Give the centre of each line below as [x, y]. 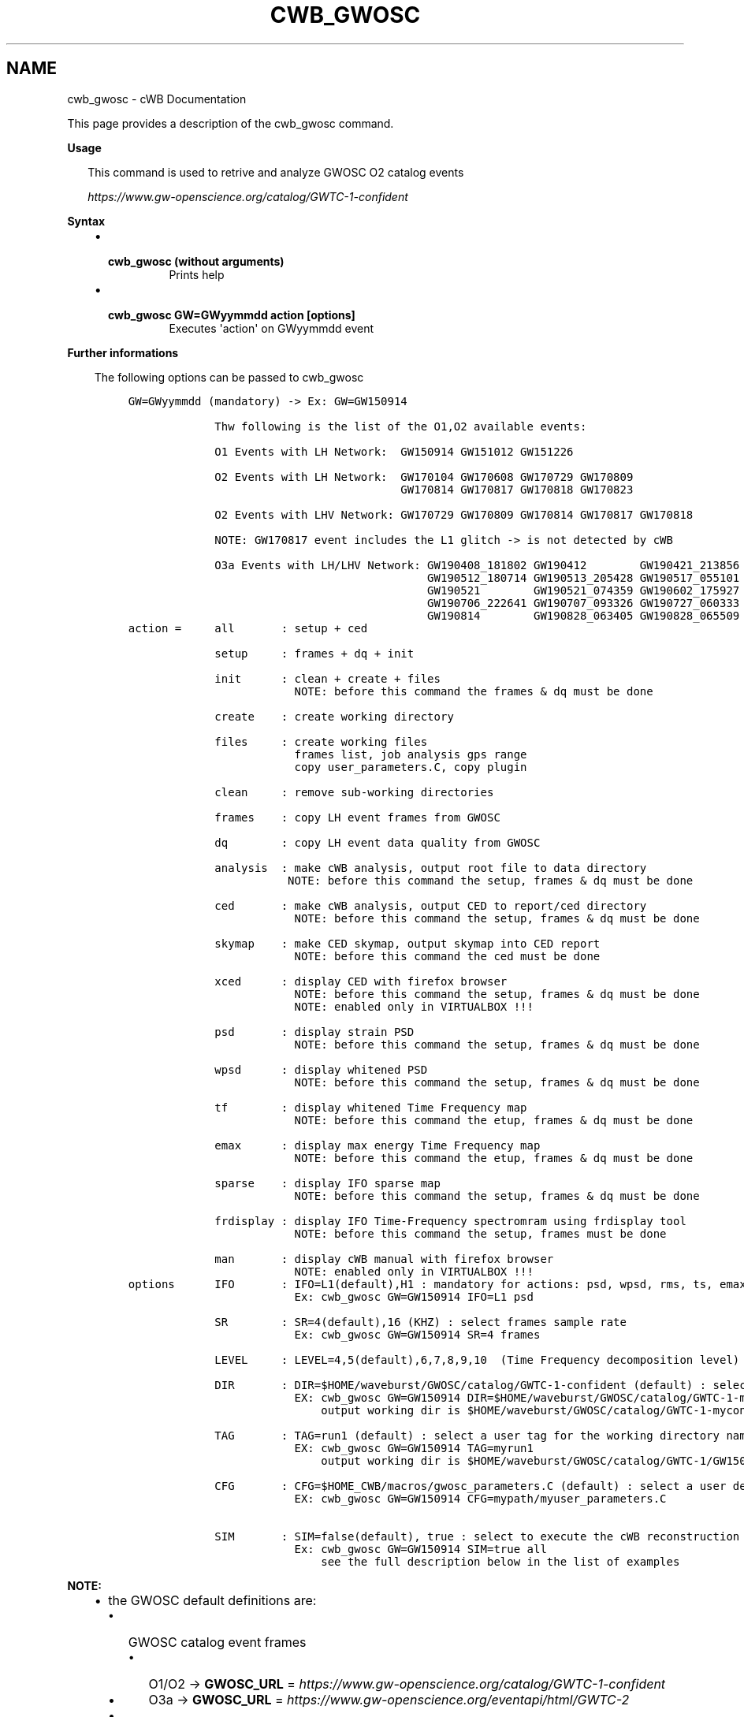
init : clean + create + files [327, 678]
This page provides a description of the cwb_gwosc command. [231, 123]
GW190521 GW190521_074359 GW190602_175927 [584, 590]
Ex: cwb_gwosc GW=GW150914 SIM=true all [420, 1549]
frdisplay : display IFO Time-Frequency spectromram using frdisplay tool [450, 1221]
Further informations [123, 352]
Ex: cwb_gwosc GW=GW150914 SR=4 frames [417, 1334]
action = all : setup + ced [248, 628]
